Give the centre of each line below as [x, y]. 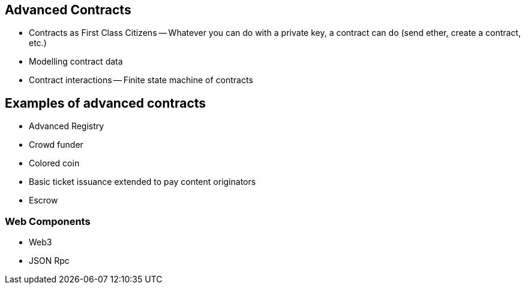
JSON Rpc [49, 261]
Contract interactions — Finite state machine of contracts [141, 80]
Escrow [43, 200]
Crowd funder [56, 145]
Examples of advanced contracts [106, 103]
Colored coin [54, 163]
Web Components [48, 221]
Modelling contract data [76, 62]
